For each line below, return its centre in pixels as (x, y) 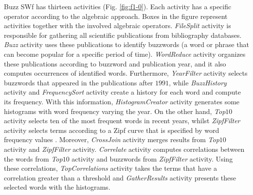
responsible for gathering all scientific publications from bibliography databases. (123, 35)
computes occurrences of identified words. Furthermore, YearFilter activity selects (126, 73)
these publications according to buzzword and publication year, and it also (115, 63)
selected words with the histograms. (57, 187)
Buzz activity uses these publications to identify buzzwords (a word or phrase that (126, 44)
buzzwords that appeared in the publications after (79, 82)
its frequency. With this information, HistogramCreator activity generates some (122, 101)
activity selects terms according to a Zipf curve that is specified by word (112, 130)
